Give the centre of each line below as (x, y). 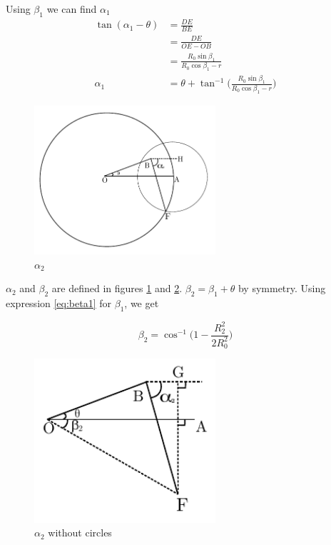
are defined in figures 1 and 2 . (117, 288)
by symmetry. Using (282, 288)
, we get (142, 303)
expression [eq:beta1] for (59, 303)
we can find (72, 9)
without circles (80, 532)
